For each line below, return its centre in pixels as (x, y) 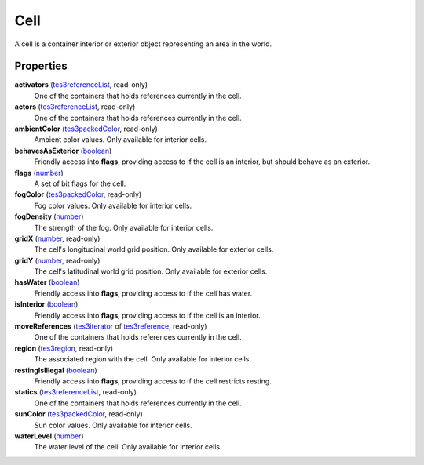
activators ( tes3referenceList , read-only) (81, 85)
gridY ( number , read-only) (57, 260)
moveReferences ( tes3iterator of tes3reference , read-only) (111, 326)
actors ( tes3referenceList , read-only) (75, 107)
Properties (41, 66)
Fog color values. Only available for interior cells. (113, 205)
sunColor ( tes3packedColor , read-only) (79, 414)
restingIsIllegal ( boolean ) (56, 370)
